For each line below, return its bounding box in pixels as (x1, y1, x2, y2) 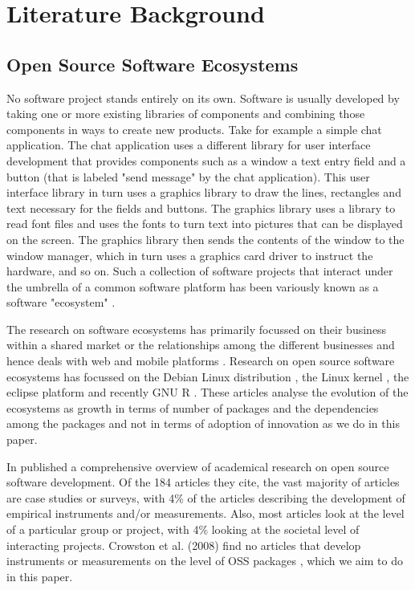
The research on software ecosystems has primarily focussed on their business (6, 320, 387, 337)
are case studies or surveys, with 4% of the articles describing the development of (6, 489, 405, 506)
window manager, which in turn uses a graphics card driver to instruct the (6, 246, 373, 263)
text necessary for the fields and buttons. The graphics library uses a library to (6, 199, 396, 216)
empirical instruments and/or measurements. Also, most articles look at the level (6, 505, 405, 522)
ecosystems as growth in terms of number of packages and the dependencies (6, 399, 379, 416)
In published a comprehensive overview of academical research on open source (6, 458, 389, 474)
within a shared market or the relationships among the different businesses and (6, 336, 395, 353)
